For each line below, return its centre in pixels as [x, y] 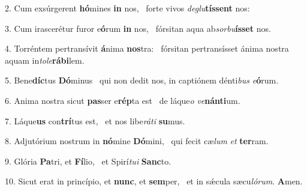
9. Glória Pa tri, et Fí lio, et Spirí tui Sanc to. [88, 161]
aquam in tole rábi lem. [45, 60]
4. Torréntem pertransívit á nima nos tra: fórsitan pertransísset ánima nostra [147, 48]
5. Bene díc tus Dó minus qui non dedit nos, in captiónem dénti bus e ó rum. [142, 80]
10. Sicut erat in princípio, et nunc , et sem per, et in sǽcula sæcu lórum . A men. [154, 181]
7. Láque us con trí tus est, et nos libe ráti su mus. [95, 120]
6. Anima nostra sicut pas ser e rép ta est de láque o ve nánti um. [123, 100]
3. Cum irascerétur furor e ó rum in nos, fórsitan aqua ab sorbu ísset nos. [138, 28]
